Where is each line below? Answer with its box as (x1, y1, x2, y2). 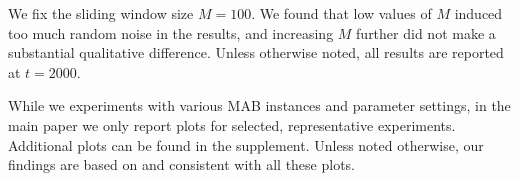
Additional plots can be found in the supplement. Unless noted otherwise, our (8, 134, 484, 155)
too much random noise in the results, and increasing (8, 22, 334, 43)
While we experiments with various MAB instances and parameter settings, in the (8, 95, 511, 116)
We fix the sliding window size (8, 3, 194, 23)
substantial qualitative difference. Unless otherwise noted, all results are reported (8, 42, 504, 63)
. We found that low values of (251, 3, 432, 23)
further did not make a (356, 22, 496, 43)
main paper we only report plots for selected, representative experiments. (8, 114, 456, 135)
